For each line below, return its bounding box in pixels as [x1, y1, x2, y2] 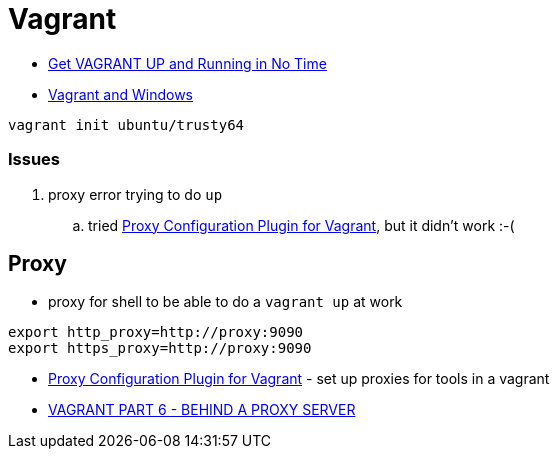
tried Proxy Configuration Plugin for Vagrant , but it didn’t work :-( [88, 216, 515, 234]
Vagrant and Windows [48, 85, 193, 103]
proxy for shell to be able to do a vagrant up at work [48, 293, 403, 311]
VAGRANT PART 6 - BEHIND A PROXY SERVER [48, 401, 356, 419]
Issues [8, 149, 61, 170]
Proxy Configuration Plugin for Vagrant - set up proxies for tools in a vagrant [48, 370, 550, 388]
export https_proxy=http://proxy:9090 [8, 340, 312, 357]
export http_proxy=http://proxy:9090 [8, 324, 304, 341]
